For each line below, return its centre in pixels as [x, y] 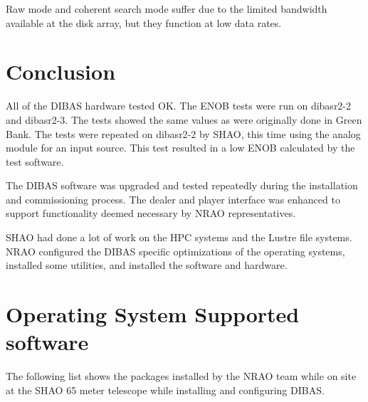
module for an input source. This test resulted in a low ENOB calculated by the [180, 148]
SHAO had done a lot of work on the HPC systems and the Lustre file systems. [179, 237]
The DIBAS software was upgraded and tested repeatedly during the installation [182, 185]
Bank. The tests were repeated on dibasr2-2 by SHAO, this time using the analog [183, 133]
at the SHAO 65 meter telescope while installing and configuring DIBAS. [165, 390]
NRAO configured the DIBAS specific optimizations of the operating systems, [175, 251]
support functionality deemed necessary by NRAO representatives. [151, 213]
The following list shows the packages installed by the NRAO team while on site [181, 376]
